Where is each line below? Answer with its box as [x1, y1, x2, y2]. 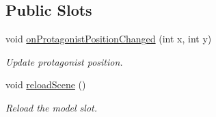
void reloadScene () [5, 77, 86, 92]
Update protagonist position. [5, 54, 123, 68]
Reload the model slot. [5, 100, 98, 114]
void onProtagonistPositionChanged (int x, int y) [5, 31, 212, 46]
